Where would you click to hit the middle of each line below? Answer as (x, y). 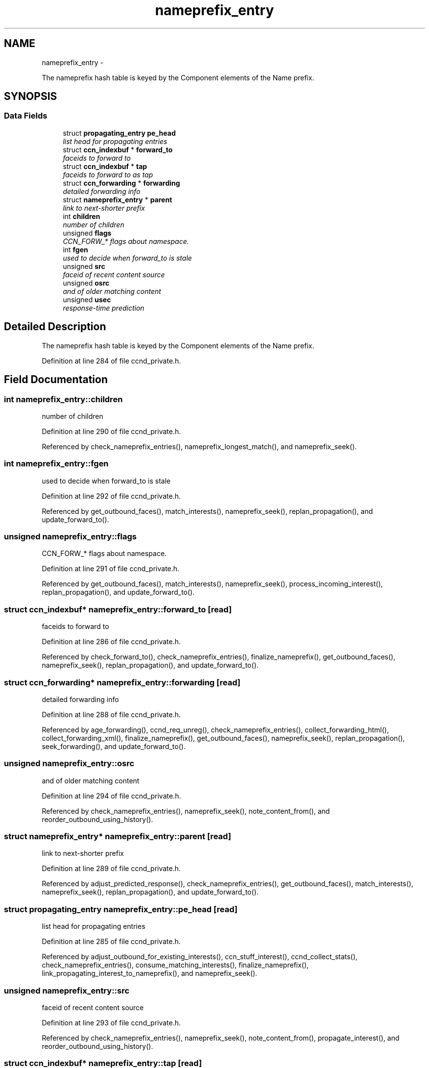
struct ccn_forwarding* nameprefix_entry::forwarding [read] (122, 682)
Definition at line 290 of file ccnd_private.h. (111, 431)
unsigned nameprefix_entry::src (67, 990)
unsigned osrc (86, 283)
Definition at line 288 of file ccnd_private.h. (111, 714)
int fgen (75, 249)
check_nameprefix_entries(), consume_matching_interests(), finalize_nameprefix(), (175, 965)
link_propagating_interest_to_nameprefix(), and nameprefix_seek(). (150, 973)
